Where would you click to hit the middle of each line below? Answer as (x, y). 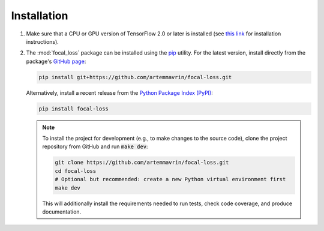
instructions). (43, 41)
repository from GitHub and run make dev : (95, 146)
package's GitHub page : (56, 61)
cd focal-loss (76, 171)
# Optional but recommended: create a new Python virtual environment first (170, 179)
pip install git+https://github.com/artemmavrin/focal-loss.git (135, 77)
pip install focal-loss (74, 109)
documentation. (62, 211)
